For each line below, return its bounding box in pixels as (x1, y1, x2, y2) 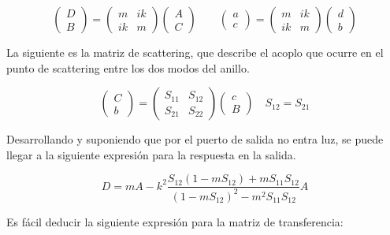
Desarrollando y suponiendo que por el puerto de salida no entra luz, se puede (6, 131, 384, 147)
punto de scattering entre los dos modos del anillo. (6, 59, 250, 76)
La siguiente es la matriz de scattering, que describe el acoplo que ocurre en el (6, 44, 384, 60)
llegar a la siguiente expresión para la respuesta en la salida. (6, 146, 296, 162)
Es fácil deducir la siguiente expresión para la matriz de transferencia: (6, 213, 344, 229)
